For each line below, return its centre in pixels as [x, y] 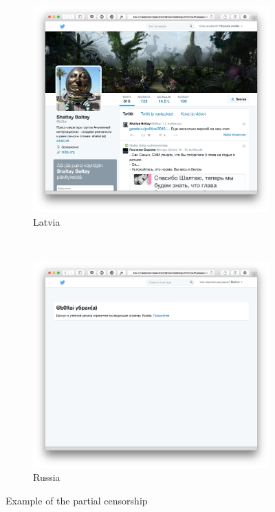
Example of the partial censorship [77, 500]
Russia [47, 477]
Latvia [47, 221]
